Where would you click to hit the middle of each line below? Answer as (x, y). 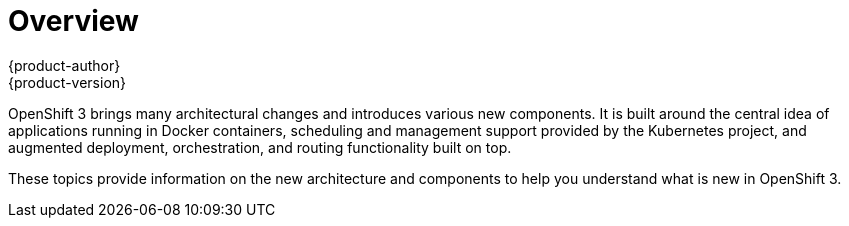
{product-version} (67, 82)
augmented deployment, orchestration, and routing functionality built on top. (260, 147)
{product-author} (64, 65)
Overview (73, 21)
